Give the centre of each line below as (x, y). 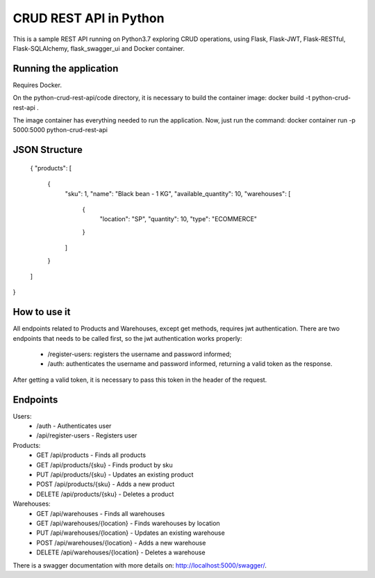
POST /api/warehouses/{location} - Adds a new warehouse (121, 543)
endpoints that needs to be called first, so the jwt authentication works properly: (127, 338)
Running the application (66, 69)
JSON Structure (48, 150)
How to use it (42, 312)
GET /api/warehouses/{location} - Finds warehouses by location (128, 523)
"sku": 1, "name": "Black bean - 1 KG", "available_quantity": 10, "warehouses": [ (178, 193)
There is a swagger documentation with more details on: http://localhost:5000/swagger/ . (140, 565)
